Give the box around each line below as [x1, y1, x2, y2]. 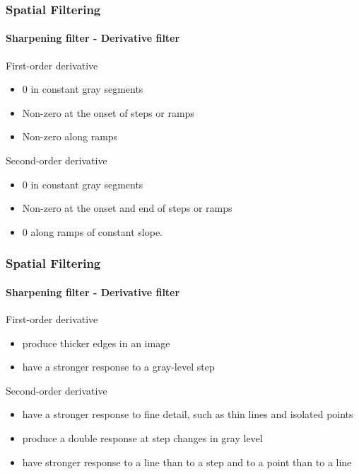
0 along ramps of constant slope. [22, 224, 163, 239]
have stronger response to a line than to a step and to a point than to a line [22, 454, 352, 469]
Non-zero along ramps [22, 129, 118, 144]
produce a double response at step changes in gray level [22, 431, 263, 445]
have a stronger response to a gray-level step [22, 359, 215, 374]
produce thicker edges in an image [22, 335, 170, 350]
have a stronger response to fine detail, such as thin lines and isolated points [22, 407, 353, 422]
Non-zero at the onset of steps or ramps [22, 105, 194, 120]
